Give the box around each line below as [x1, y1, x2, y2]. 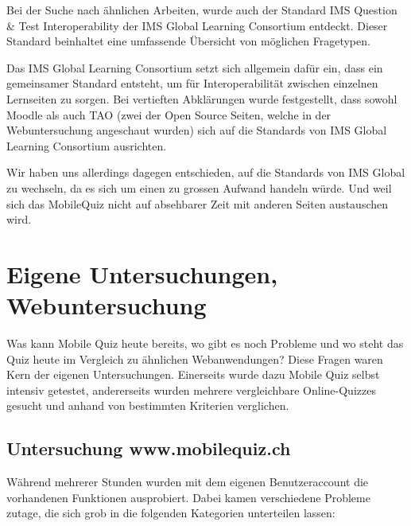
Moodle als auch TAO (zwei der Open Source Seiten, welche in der [6, 106, 332, 123]
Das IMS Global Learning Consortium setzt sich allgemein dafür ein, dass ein [6, 59, 383, 76]
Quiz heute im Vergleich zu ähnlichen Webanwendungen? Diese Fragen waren [6, 350, 383, 367]
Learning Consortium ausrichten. [6, 137, 167, 154]
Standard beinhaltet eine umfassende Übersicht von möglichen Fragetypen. [6, 33, 370, 49]
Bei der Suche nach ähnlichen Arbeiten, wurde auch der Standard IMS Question [6, 2, 397, 18]
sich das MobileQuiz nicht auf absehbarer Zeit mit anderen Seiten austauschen [6, 195, 389, 212]
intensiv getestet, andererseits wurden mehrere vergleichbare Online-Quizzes [6, 381, 376, 398]
